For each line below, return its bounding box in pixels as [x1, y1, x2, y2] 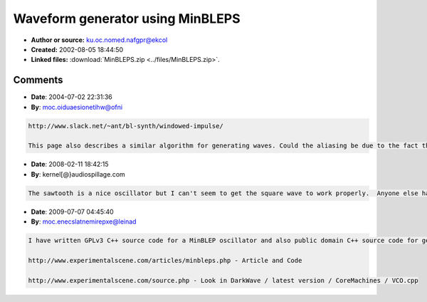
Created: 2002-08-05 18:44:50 [31, 45, 124, 53]
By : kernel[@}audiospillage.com [31, 170, 126, 178]
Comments [13, 74, 63, 86]
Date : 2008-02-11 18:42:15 [31, 160, 109, 169]
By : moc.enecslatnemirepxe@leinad [31, 217, 137, 226]
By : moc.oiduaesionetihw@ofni [31, 103, 123, 111]
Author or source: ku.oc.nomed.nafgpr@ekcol [31, 36, 168, 44]
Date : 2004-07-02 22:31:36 [31, 93, 113, 101]
